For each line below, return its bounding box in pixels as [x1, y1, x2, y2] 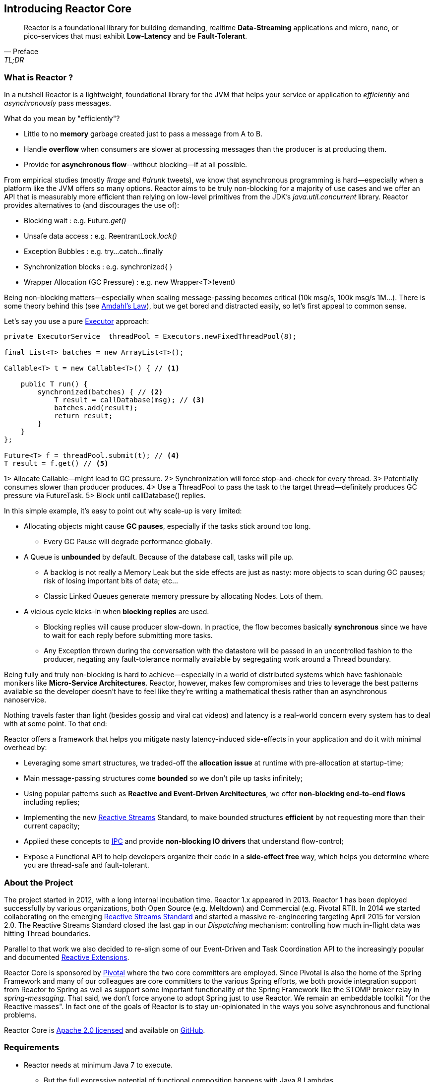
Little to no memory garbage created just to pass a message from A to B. [24, 129, 263, 138]
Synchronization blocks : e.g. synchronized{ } [24, 262, 173, 271]
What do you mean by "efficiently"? [4, 114, 120, 123]
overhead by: [4, 743, 47, 752]
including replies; [24, 798, 80, 807]
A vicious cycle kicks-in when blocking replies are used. [24, 607, 209, 616]
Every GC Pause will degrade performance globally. [44, 537, 212, 546]
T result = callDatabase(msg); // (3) [54, 396, 205, 404]
